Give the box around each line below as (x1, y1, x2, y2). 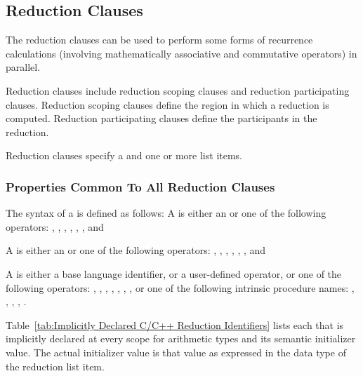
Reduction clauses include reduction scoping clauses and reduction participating (6, 83, 350, 98)
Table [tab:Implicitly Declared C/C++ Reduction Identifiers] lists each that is (6, 317, 344, 332)
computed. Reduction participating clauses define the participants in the (6, 111, 317, 126)
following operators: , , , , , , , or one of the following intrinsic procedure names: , (6, 280, 355, 295)
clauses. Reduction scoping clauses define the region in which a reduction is (6, 97, 329, 112)
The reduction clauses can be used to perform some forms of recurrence (6, 32, 313, 47)
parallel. (6, 60, 41, 74)
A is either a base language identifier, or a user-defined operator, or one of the (6, 266, 342, 281)
